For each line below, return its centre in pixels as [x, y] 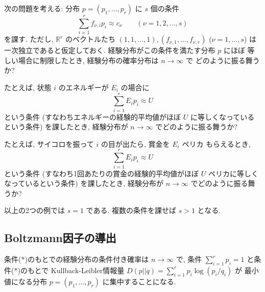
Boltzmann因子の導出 [60, 238]
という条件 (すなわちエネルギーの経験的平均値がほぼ [93, 116]
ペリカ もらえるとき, [216, 143]
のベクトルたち [90, 39]
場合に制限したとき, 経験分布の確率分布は [88, 60]
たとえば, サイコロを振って [49, 143]
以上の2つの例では [34, 210]
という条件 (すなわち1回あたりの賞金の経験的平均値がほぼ [102, 173]
